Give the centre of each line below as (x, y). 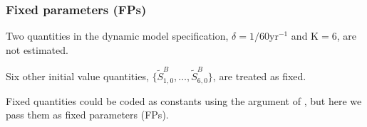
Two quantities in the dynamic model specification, (117, 36)
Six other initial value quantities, (77, 76)
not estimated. (37, 49)
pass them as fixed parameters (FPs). (87, 115)
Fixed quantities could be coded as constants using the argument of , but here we (184, 100)
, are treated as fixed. (259, 76)
